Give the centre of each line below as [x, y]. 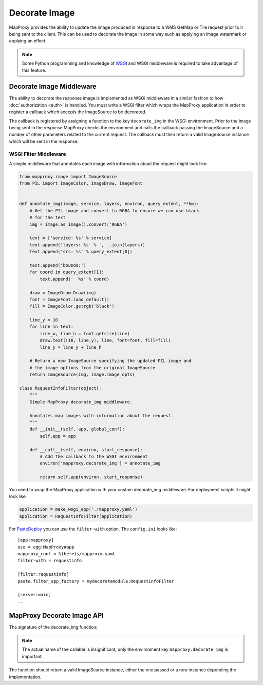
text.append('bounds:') [58, 265]
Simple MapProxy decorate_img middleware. [81, 402]
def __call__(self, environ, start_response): [86, 450]
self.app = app [58, 436]
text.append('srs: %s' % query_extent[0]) [81, 252]
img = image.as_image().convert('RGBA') [78, 224]
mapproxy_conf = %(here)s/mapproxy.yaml [66, 554]
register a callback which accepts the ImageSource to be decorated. [78, 112]
